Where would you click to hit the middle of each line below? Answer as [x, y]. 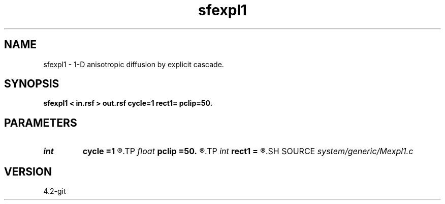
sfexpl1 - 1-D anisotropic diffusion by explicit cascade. [134, 64]
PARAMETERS [41, 123]
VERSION [28, 171]
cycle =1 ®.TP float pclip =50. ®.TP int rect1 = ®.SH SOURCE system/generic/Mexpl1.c [248, 151]
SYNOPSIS [32, 84]
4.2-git [55, 191]
